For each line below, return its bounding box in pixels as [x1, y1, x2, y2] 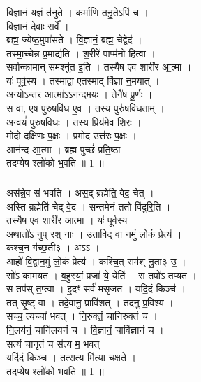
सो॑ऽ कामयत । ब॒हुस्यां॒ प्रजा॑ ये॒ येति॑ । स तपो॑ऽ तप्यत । [6, 267, 197, 282]
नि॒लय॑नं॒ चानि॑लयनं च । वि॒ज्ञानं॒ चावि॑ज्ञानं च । [6, 322, 164, 337]
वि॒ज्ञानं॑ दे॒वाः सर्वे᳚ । [6, 18, 69, 33]
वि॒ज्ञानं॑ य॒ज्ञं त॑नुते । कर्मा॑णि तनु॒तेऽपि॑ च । [6, 4, 149, 19]
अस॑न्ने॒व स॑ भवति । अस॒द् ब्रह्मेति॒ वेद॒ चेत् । [6, 185, 154, 199]
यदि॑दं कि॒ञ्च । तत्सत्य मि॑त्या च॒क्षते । [6, 350, 136, 365]
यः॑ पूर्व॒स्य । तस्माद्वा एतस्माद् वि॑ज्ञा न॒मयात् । [6, 73, 160, 87]
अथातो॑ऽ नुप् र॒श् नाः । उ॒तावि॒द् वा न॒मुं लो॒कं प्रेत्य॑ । [6, 226, 182, 241]
